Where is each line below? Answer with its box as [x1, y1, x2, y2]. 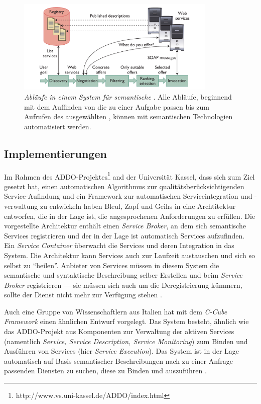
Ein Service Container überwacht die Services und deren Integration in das [4, 240, 234, 251]
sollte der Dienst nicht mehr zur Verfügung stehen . [4, 289, 162, 300]
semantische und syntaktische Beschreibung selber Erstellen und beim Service [4, 270, 243, 280]
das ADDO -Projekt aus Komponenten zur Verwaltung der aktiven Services [4, 326, 234, 337]
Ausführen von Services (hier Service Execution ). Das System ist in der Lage [4, 346, 239, 356]
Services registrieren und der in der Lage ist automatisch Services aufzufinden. [4, 230, 245, 240]
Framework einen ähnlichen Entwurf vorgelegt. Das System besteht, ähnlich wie [4, 316, 249, 327]
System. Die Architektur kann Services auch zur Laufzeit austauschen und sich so [4, 250, 255, 260]
